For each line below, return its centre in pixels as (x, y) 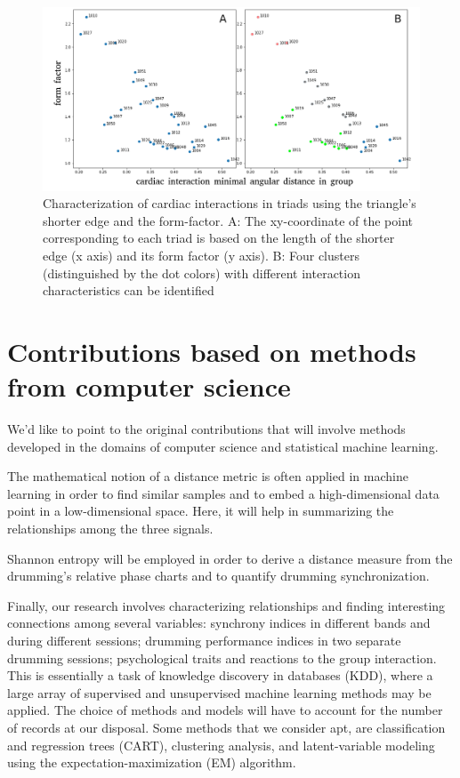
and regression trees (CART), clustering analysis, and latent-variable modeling (221, 745)
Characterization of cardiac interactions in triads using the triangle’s (230, 203)
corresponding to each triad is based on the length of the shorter (219, 238)
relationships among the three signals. (110, 529)
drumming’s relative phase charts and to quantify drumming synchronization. (218, 576)
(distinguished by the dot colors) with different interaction (202, 273)
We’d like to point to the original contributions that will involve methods (206, 429)
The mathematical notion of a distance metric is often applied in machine (208, 476)
